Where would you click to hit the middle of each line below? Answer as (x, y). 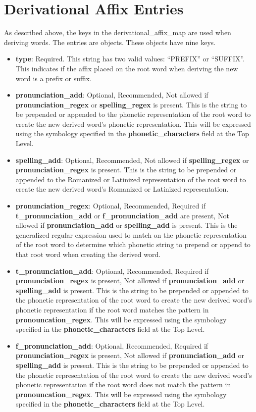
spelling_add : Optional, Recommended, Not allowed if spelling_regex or (132, 160)
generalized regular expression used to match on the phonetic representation (131, 234)
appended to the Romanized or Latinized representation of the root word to (131, 179)
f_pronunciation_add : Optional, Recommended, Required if (112, 345)
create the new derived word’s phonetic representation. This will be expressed (133, 124)
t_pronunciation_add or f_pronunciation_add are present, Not (122, 215)
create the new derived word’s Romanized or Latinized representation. (122, 189)
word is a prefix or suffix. (53, 78)
